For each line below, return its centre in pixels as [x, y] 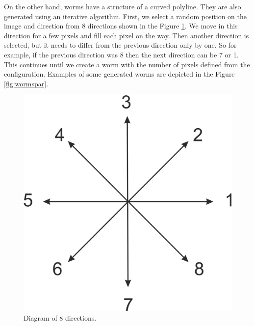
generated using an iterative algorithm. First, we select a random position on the [125, 16]
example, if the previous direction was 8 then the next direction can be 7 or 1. [121, 54]
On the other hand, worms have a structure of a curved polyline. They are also [123, 6]
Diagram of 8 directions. [60, 318]
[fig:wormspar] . [26, 83]
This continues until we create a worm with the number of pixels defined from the [127, 64]
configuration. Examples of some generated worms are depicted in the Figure [119, 74]
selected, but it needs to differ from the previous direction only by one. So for [120, 45]
